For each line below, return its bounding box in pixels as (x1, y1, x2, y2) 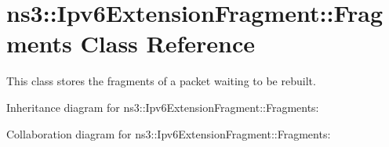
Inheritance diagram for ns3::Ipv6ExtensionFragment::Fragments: (6, 99, 319, 115)
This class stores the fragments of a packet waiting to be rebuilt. (6, 73, 316, 89)
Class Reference (80, 27, 256, 59)
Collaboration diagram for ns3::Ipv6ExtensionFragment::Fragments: (6, 125, 331, 142)
